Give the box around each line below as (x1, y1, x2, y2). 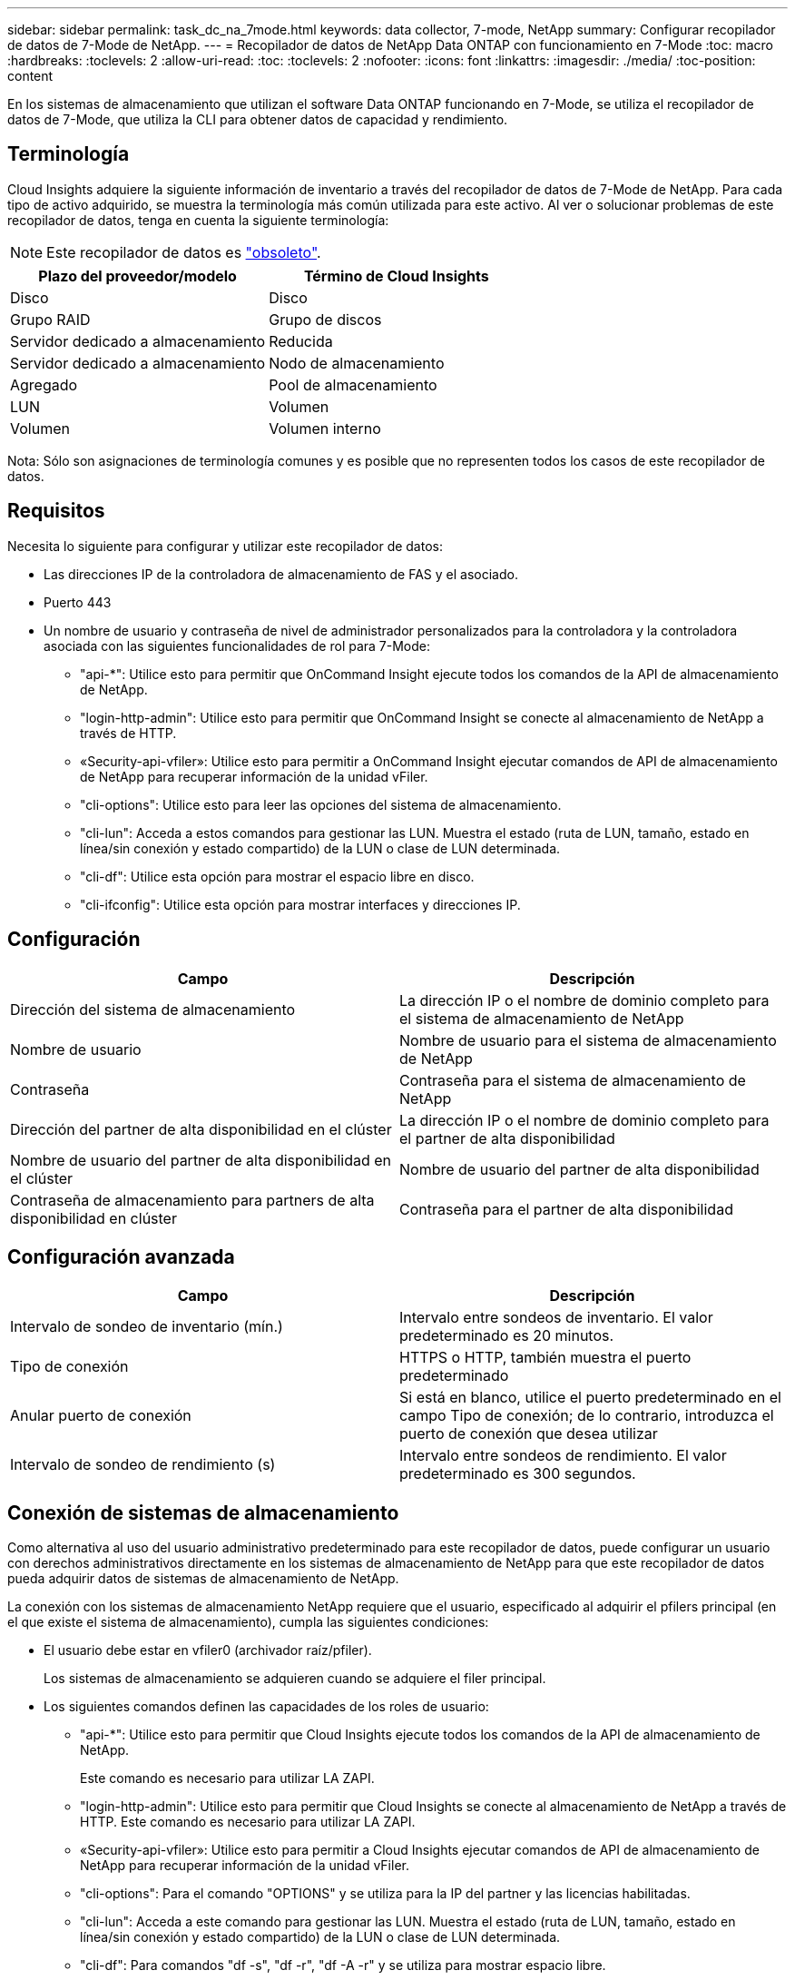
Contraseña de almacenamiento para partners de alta (10, 1190, 375, 1209)
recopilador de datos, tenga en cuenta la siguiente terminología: (7, 212, 389, 228)
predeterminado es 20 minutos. (399, 1326, 614, 1345)
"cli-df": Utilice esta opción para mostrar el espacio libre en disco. (80, 868, 475, 884)
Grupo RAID (10, 310, 91, 329)
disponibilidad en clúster (10, 1208, 177, 1227)
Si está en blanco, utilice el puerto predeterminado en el (399, 1388, 781, 1407)
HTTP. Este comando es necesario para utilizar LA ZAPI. (80, 1814, 416, 1830)
